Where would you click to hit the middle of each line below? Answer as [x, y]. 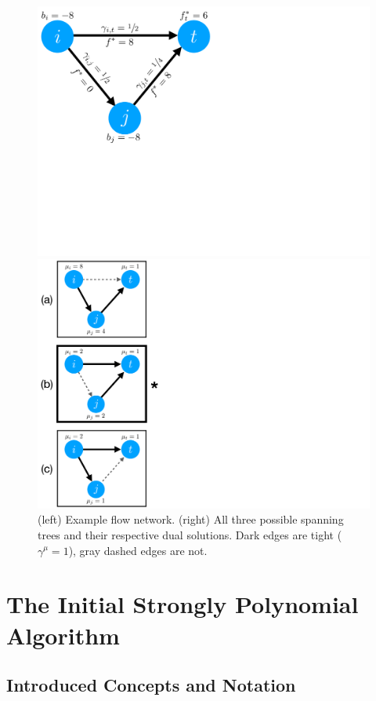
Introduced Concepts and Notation [151, 685]
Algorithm [63, 635]
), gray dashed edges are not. [138, 550]
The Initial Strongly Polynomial [183, 604]
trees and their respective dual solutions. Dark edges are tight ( [190, 534]
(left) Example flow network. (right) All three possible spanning [191, 519]
